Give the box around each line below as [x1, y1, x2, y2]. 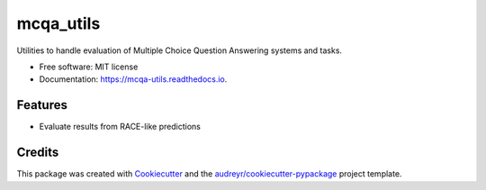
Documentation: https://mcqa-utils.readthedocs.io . [39, 74, 228, 85]
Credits [16, 145, 59, 160]
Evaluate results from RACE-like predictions [39, 122, 202, 132]
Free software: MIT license [39, 61, 139, 72]
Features [16, 97, 67, 113]
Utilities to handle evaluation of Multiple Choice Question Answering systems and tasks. [16, 45, 342, 56]
